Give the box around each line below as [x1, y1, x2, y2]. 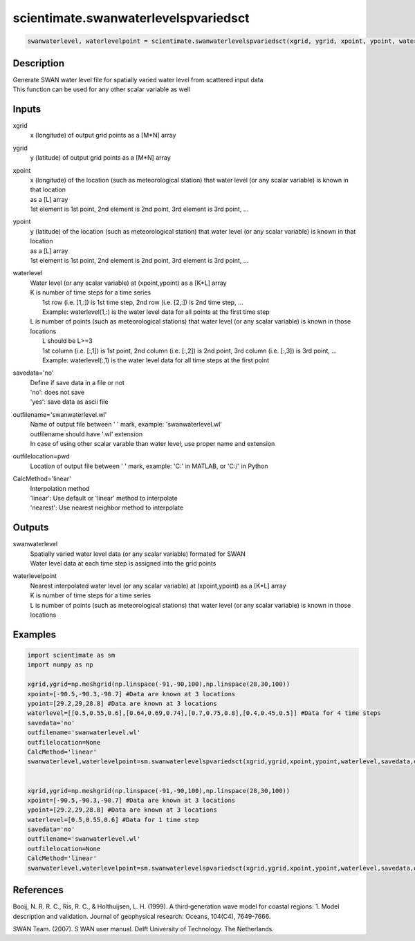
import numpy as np [27, 661, 93, 669]
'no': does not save [30, 388, 85, 397]
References [12, 884, 64, 896]
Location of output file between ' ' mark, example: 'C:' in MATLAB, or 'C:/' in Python [30, 462, 269, 470]
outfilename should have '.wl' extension [30, 429, 143, 438]
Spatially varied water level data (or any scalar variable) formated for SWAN [30, 550, 246, 558]
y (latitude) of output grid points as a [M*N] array [30, 153, 171, 162]
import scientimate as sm [27, 651, 116, 660]
